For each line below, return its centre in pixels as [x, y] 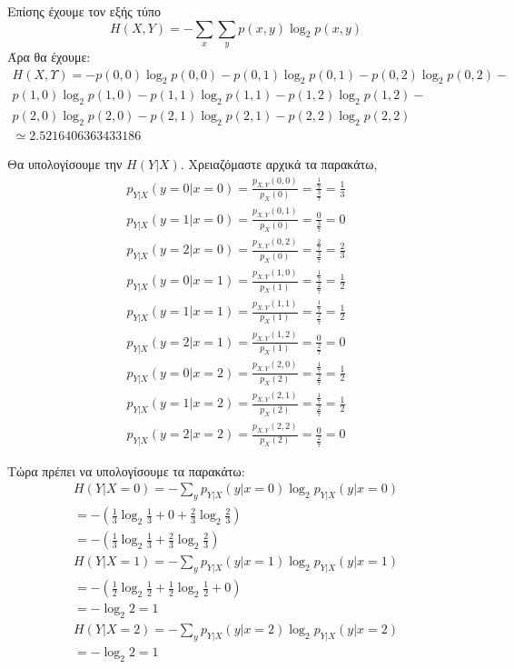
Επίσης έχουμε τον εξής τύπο [84, 11]
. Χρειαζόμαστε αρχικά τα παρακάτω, [279, 164]
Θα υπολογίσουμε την [65, 164]
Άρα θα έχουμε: [49, 56]
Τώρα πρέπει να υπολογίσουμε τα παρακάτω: [126, 470]
